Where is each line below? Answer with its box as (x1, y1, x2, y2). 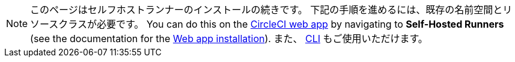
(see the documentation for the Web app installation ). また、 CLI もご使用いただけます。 (30, 33, 428, 45)
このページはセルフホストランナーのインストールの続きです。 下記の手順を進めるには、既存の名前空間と (30, 4, 503, 16)
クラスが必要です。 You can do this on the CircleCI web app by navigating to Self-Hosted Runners (58, 18, 504, 30)
